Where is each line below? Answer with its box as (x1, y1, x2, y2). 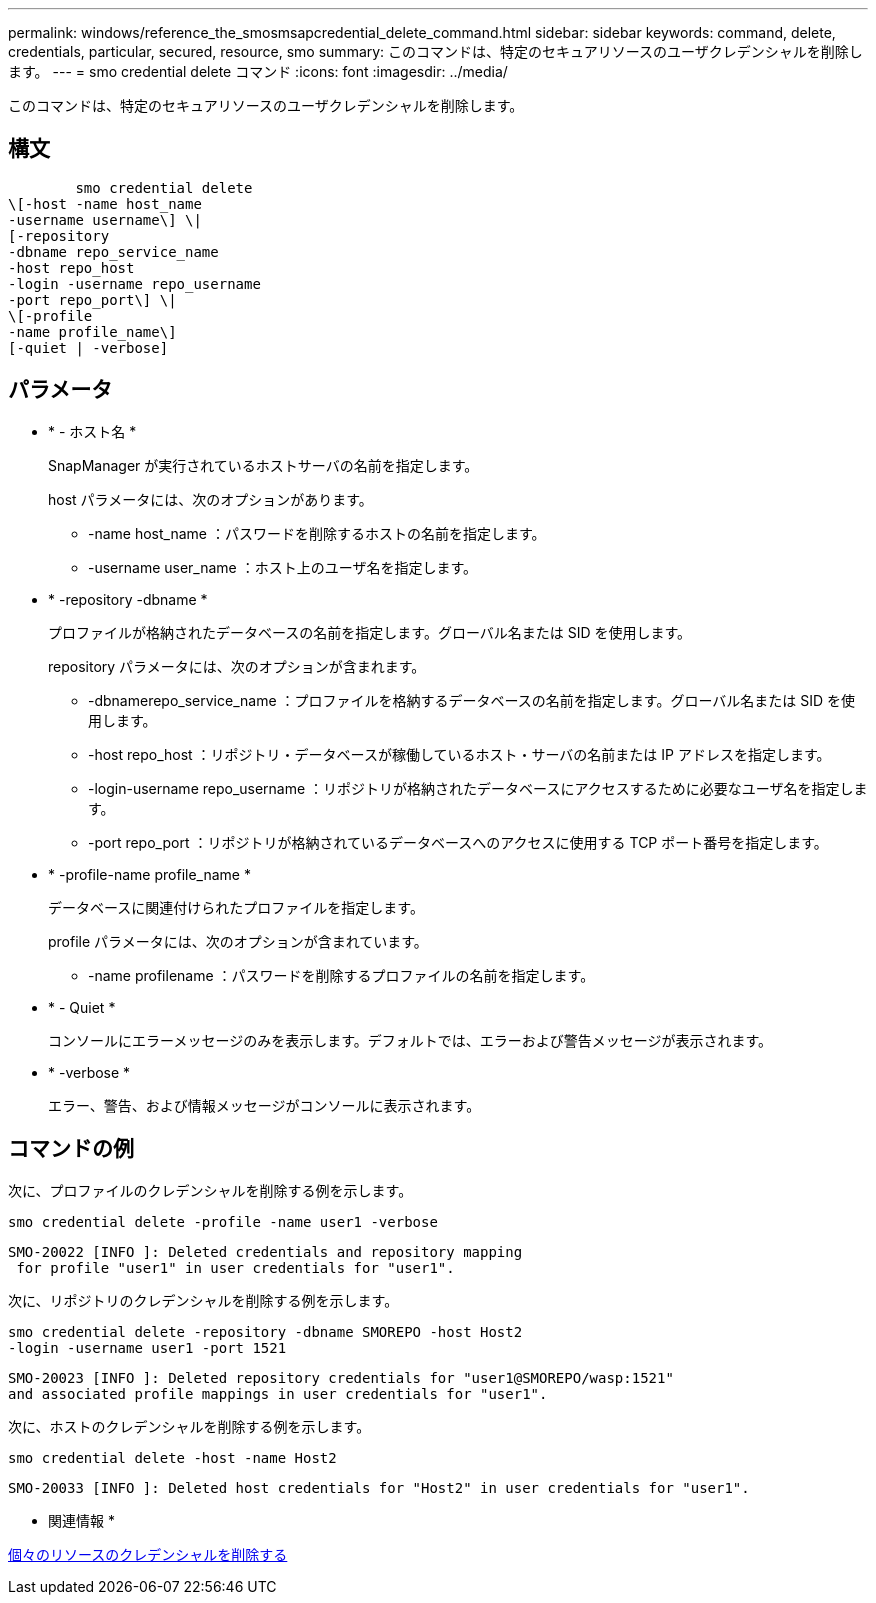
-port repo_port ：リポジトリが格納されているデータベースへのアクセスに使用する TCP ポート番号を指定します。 (88, 833, 828, 851)
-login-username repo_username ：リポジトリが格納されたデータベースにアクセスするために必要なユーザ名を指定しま (88, 779, 868, 797)
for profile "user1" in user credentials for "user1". (16, 1259, 455, 1276)
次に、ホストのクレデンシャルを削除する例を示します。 (8, 1417, 371, 1435)
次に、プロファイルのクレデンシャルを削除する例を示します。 (8, 1181, 413, 1199)
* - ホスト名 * (48, 422, 137, 440)
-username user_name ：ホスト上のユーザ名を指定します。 (88, 558, 478, 576)
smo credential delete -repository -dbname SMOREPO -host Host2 (8, 1323, 523, 1340)
